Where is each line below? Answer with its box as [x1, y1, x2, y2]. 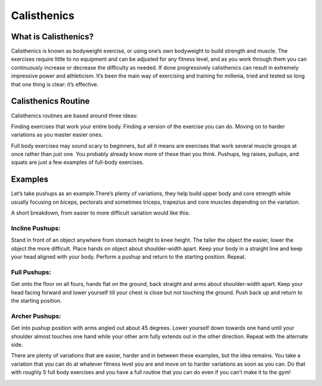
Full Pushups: [11, 268, 52, 276]
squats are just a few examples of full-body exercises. [11, 158, 144, 166]
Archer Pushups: [11, 312, 61, 320]
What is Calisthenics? [11, 32, 94, 42]
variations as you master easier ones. [11, 131, 103, 138]
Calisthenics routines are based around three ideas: [11, 112, 138, 119]
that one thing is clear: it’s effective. [11, 80, 98, 88]
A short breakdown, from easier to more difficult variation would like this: [11, 209, 190, 217]
